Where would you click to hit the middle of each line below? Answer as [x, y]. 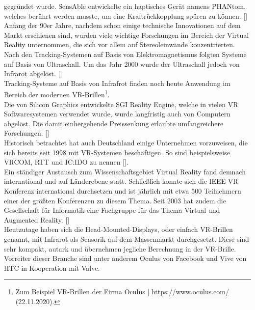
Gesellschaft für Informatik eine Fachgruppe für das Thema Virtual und [112, 210]
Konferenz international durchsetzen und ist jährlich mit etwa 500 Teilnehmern [123, 190]
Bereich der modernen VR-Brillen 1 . [57, 94]
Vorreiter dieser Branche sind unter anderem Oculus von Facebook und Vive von [125, 258]
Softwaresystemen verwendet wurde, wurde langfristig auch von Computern [117, 114]
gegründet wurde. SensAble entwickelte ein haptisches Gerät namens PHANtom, [125, 6]
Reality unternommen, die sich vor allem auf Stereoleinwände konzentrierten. [120, 44]
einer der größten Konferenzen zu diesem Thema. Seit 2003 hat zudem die [115, 200]
